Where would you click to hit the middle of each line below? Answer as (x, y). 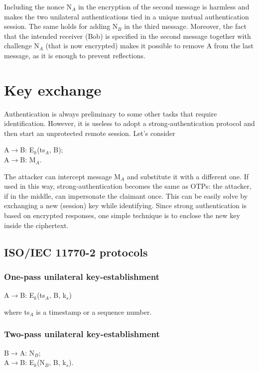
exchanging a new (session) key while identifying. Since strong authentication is (125, 205)
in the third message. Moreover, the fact (185, 26)
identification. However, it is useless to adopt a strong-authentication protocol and (129, 123)
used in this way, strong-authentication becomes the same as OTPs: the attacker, (128, 186)
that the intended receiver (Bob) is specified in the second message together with (128, 36)
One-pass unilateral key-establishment (82, 276)
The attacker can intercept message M (62, 176)
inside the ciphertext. (36, 225)
